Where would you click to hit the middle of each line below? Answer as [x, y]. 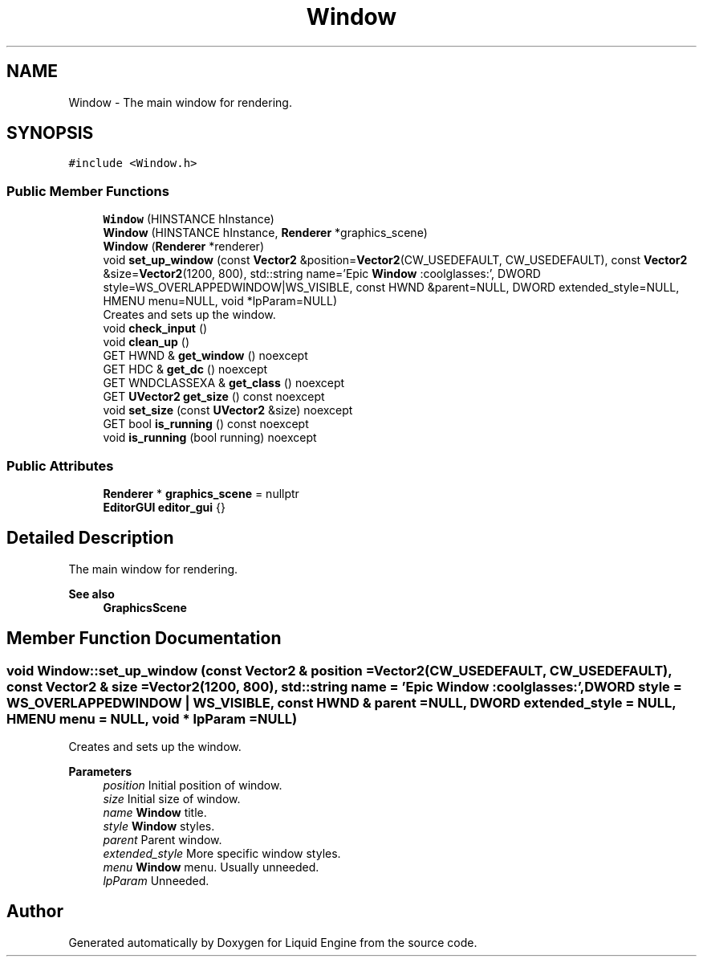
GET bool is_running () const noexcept [206, 424]
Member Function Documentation [144, 639]
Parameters [100, 771]
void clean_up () [146, 342]
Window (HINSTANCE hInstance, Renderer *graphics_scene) [265, 233]
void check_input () [155, 328]
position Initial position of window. [193, 785]
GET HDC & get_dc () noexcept [185, 369]
